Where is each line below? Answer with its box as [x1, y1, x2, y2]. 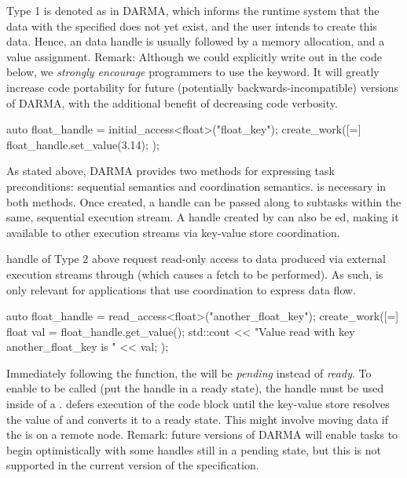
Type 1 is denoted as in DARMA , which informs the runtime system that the [6, 2, 379, 18]
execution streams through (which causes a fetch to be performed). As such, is [6, 265, 383, 282]
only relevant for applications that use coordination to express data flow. [6, 281, 356, 297]
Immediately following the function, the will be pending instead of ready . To [6, 364, 372, 381]
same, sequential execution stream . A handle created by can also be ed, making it [6, 209, 399, 225]
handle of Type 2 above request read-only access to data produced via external [6, 250, 386, 267]
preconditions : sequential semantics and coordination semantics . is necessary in [6, 177, 387, 194]
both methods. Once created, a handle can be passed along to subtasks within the [6, 193, 401, 210]
